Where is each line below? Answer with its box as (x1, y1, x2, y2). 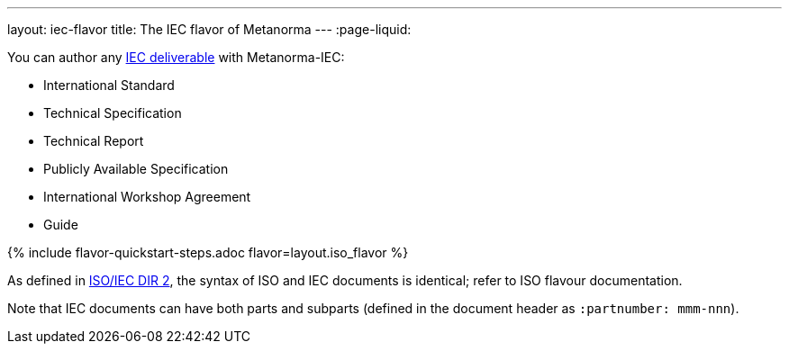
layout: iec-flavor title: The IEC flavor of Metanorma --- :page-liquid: (7, 22, 412, 37)
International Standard (43, 77, 175, 93)
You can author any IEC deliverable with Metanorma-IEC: (7, 49, 345, 65)
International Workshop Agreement (43, 189, 251, 204)
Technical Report (43, 133, 144, 148)
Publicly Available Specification (43, 161, 229, 176)
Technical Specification (43, 105, 182, 121)
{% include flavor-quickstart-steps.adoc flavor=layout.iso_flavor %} (7, 245, 409, 260)
